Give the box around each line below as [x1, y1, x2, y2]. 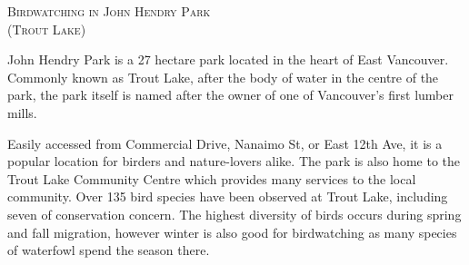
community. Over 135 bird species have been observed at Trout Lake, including [7, 187, 448, 206]
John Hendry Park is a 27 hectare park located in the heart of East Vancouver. [7, 50, 449, 69]
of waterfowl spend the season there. [7, 240, 210, 260]
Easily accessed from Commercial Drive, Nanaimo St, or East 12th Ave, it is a [7, 133, 443, 152]
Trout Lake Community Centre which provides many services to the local [7, 169, 416, 188]
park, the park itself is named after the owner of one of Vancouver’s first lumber [7, 85, 454, 104]
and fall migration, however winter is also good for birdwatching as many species [7, 222, 457, 241]
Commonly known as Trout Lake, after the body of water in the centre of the [7, 67, 439, 86]
